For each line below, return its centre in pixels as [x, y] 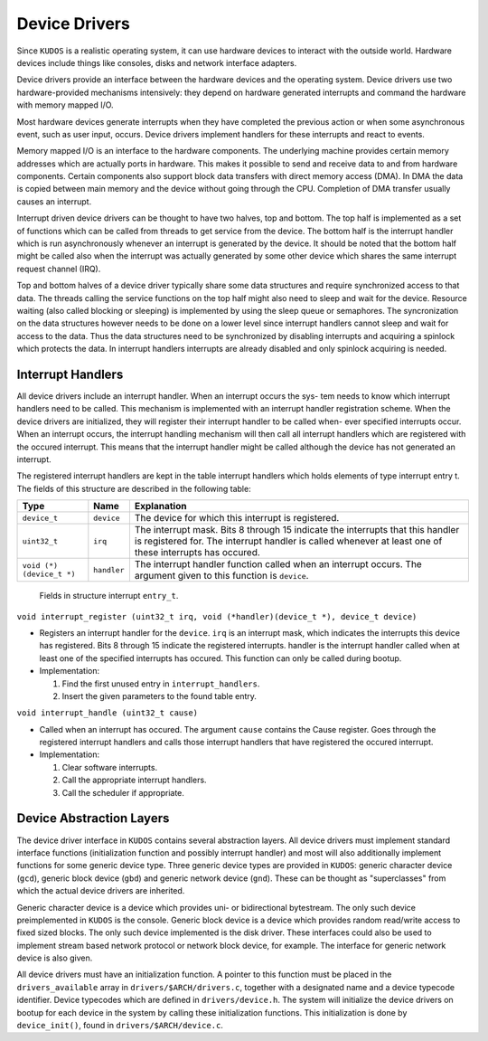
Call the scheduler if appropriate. [123, 792]
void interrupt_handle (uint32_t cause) [108, 713]
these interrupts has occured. [197, 553]
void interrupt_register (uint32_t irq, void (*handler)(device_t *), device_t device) [217, 616]
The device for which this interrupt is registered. [237, 518]
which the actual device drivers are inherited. [101, 891]
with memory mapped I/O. [65, 105]
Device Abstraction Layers [93, 819]
